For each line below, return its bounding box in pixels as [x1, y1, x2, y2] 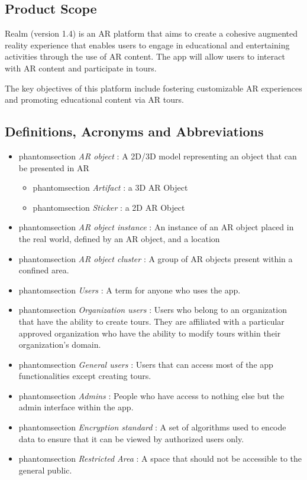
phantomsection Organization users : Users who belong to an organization [18, 303, 287, 316]
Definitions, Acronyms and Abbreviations [5, 122, 264, 141]
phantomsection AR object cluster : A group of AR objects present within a [18, 252, 293, 265]
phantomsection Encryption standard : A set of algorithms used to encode [18, 421, 286, 433]
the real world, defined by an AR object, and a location [18, 232, 220, 244]
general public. [18, 463, 72, 476]
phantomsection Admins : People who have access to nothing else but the [18, 389, 285, 401]
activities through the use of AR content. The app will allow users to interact [5, 50, 285, 63]
